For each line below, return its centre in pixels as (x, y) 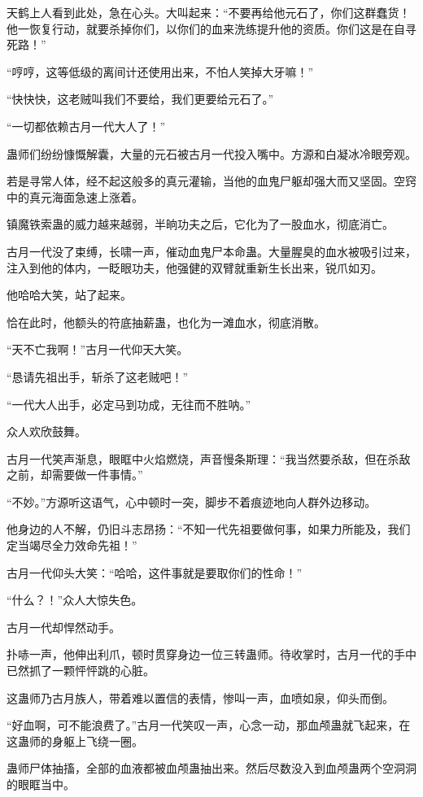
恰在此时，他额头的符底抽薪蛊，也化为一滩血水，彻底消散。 (166, 322)
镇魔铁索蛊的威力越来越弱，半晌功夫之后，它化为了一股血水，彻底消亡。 (200, 224)
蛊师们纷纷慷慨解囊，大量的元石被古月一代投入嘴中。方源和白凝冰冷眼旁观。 (211, 153)
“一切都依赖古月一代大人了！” (86, 126)
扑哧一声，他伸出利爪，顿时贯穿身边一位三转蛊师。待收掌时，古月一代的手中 (211, 654)
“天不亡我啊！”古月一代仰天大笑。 (98, 349)
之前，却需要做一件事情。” (75, 475)
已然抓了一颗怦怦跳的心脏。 (81, 671)
